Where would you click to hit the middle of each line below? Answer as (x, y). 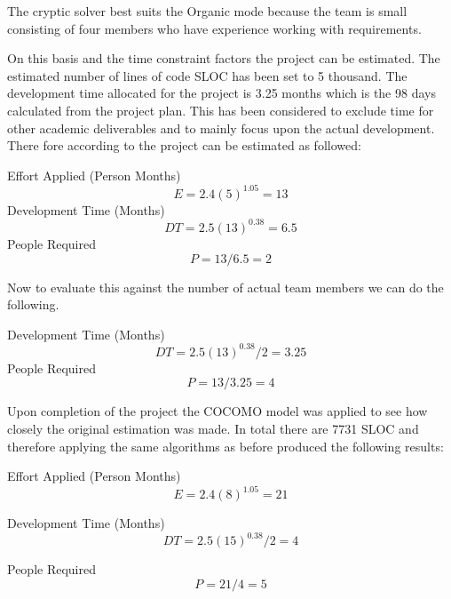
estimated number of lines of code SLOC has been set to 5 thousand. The (207, 75)
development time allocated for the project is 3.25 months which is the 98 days (222, 93)
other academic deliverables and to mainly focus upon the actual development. (221, 128)
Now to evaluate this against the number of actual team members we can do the (225, 287)
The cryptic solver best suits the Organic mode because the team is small (207, 11)
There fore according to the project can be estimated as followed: (184, 145)
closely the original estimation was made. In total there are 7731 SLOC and (213, 428)
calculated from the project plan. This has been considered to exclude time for (221, 110)
